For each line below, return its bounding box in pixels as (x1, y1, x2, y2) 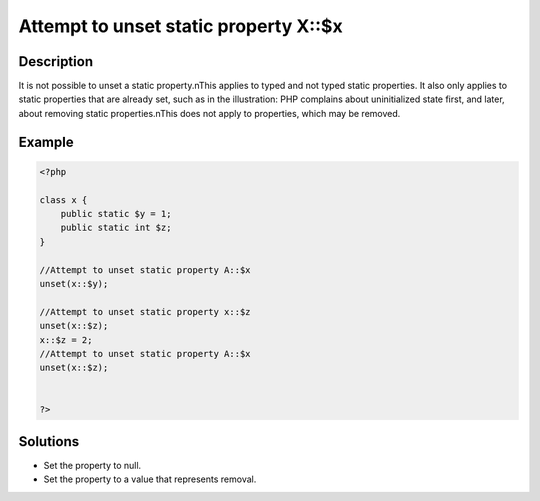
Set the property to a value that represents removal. (43, 473, 257, 485)
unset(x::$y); (39, 278, 109, 289)
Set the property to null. (43, 459, 142, 471)
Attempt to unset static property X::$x (18, 15, 344, 37)
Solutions (18, 433, 80, 450)
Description (18, 53, 94, 70)
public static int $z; (60, 222, 172, 234)
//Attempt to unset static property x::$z (39, 306, 251, 317)
